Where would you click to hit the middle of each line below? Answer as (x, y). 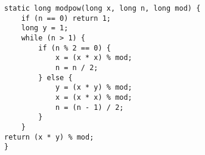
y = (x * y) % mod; (94, 88)
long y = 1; (45, 28)
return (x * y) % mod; (49, 137)
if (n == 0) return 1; (66, 18)
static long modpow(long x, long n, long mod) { (102, 8)
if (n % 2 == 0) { (74, 48)
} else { (55, 77)
